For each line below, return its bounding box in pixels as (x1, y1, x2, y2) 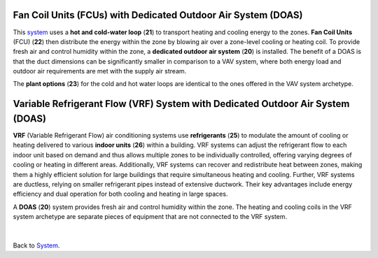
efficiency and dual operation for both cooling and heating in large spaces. (13, 189, 228, 199)
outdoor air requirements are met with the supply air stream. (13, 67, 187, 76)
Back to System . (13, 241, 60, 250)
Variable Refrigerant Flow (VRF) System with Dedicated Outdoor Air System (13, 98, 350, 110)
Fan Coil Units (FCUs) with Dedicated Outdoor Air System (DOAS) (13, 9, 303, 21)
